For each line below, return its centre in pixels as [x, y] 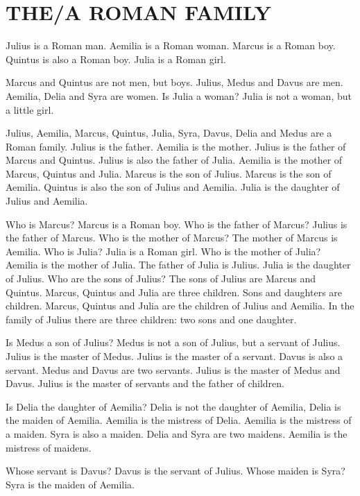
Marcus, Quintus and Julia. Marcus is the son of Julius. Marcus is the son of [169, 173]
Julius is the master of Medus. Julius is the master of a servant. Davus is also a [174, 356]
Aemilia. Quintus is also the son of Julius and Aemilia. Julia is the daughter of [173, 187]
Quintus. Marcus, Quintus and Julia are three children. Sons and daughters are [174, 292]
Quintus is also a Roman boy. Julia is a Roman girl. [116, 59]
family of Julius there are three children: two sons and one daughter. [151, 319]
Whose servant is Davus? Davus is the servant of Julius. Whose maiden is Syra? [175, 471]
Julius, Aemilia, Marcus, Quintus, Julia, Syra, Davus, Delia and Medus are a [169, 133]
